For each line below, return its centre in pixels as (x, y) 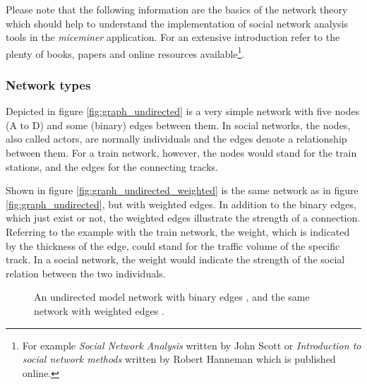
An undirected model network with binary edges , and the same (172, 297)
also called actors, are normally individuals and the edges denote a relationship (176, 139)
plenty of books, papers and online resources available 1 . (125, 52)
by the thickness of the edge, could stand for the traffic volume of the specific (173, 245)
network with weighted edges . (99, 310)
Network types (48, 84)
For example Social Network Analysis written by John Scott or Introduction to (192, 345)
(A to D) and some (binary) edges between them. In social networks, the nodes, (178, 125)
